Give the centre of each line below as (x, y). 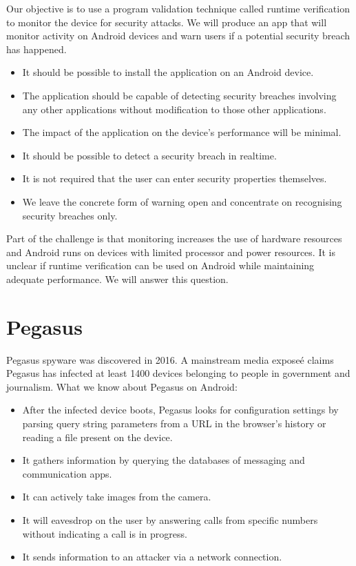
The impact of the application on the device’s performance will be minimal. (182, 132)
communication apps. (67, 473)
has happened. (36, 49)
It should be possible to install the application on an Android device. (168, 72)
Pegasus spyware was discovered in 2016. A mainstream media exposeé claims (170, 359)
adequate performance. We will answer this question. (117, 279)
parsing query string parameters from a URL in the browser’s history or (174, 423)
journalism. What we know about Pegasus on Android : (122, 386)
